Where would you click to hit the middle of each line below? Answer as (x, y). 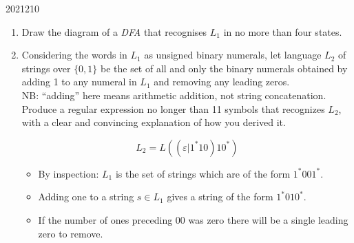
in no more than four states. (283, 31)
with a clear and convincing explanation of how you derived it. (154, 122)
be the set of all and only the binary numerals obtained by (224, 68)
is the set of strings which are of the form (203, 173)
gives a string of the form (220, 197)
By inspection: (69, 173)
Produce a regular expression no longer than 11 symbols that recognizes (173, 108)
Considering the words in (74, 55)
